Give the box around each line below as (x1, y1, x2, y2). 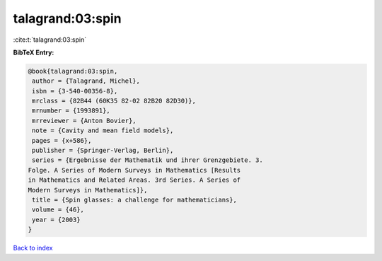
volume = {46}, (32, 206, 85, 214)
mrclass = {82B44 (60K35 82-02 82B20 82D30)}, (32, 97, 196, 105)
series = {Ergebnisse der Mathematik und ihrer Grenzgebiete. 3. (32, 156, 263, 164)
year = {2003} (32, 216, 81, 224)
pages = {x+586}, (32, 137, 92, 144)
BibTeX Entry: (13, 48, 54, 57)
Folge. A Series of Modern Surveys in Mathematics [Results (28, 166, 241, 174)
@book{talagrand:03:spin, (28, 67, 118, 75)
